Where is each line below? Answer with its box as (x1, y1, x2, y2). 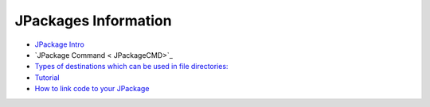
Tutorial (34, 72, 60, 82)
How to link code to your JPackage (34, 84, 150, 94)
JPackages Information (14, 12, 172, 29)
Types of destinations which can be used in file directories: (34, 62, 229, 71)
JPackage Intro (34, 40, 85, 49)
